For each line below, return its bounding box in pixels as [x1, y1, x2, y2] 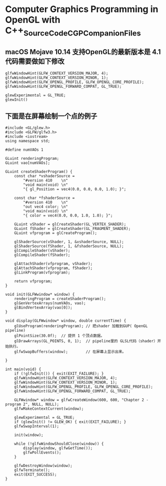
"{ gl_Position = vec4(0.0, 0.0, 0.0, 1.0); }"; [23, 187, 126, 192]
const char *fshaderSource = [14, 195, 75, 201]
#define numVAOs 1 [5, 147, 43, 152]
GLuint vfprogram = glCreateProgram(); [14, 230, 97, 236]
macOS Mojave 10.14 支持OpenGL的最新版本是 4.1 [5, 48, 161, 56]
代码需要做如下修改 [5, 57, 64, 66]
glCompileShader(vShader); [14, 248, 70, 254]
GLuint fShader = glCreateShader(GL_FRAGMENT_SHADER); [14, 226, 131, 231]
